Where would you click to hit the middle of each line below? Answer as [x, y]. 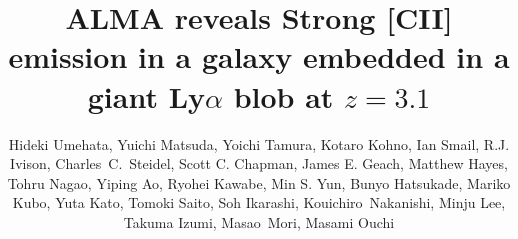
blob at [283, 95]
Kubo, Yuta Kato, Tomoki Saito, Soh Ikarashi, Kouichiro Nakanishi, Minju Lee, [259, 202]
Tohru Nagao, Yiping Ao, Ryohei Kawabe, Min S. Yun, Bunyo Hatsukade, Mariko [259, 182]
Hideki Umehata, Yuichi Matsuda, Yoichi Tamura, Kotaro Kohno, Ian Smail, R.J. [259, 143]
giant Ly [146, 95]
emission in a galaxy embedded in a [259, 56]
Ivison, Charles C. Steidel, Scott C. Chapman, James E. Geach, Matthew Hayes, [259, 163]
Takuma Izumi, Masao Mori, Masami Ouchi [259, 221]
